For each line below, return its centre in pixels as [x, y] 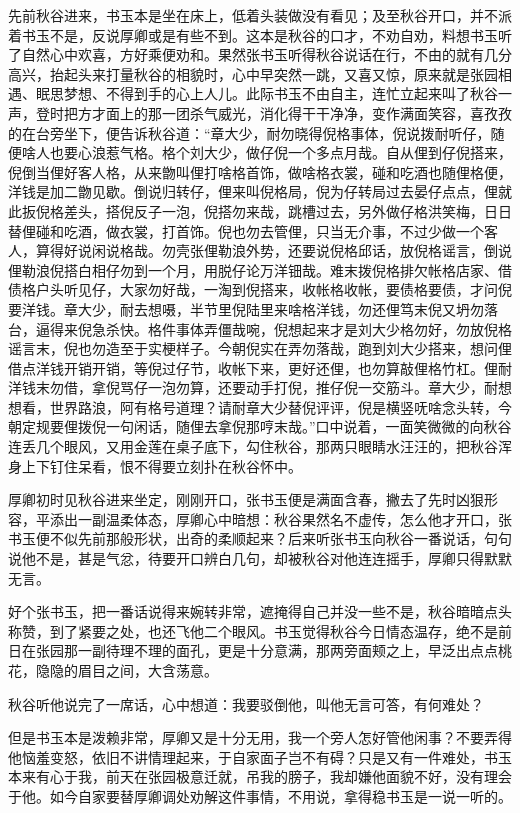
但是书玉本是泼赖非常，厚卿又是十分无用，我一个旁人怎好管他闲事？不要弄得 [260, 737]
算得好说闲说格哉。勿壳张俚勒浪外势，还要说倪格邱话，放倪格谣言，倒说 [273, 250]
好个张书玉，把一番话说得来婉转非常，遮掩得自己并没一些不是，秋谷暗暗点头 [260, 611]
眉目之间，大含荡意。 [147, 670]
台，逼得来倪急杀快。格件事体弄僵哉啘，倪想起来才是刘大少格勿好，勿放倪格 [260, 328]
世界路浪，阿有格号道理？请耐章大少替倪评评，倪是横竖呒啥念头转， [273, 406]
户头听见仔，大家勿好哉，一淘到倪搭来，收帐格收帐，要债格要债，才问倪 [273, 289]
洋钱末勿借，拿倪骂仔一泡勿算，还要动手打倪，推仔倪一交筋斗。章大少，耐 [253, 387]
